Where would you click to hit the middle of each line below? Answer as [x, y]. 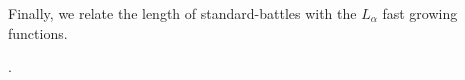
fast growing [420, 13]
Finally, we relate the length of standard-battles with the [182, 13]
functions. [38, 32]
